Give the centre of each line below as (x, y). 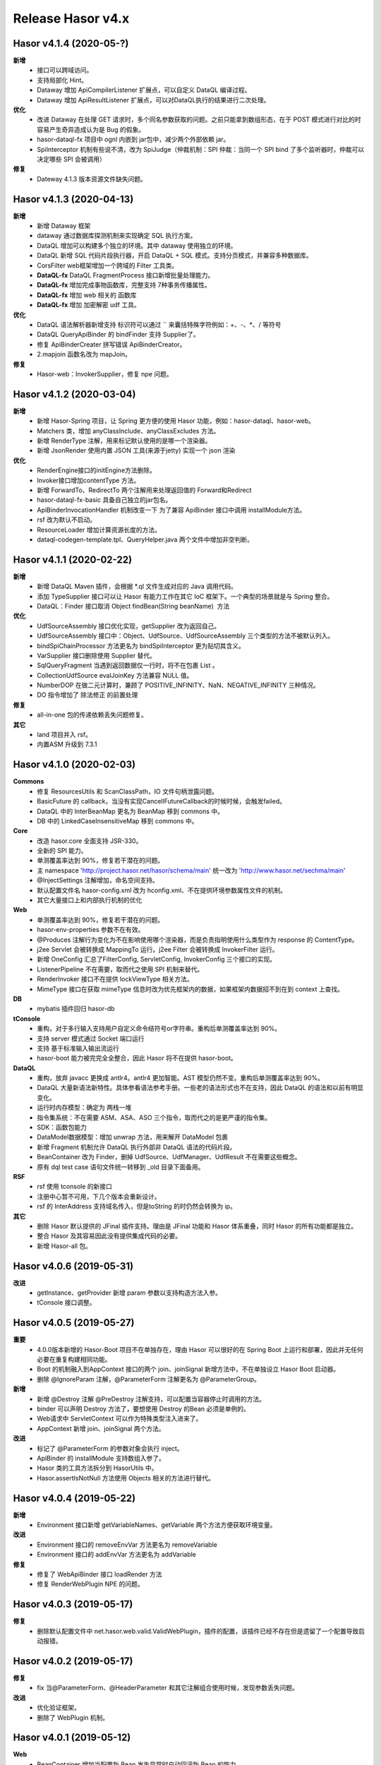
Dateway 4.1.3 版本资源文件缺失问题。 (92, 179)
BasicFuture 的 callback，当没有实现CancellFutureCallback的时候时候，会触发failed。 (161, 801)
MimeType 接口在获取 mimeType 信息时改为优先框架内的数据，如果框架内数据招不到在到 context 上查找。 (190, 989)
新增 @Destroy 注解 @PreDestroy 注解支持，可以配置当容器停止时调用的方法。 (151, 1399)
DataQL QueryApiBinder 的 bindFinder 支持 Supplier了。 (119, 335)
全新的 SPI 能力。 (62, 851)
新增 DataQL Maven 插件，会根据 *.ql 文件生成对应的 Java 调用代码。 (137, 587)
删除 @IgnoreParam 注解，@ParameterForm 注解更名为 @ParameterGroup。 (149, 1379)
